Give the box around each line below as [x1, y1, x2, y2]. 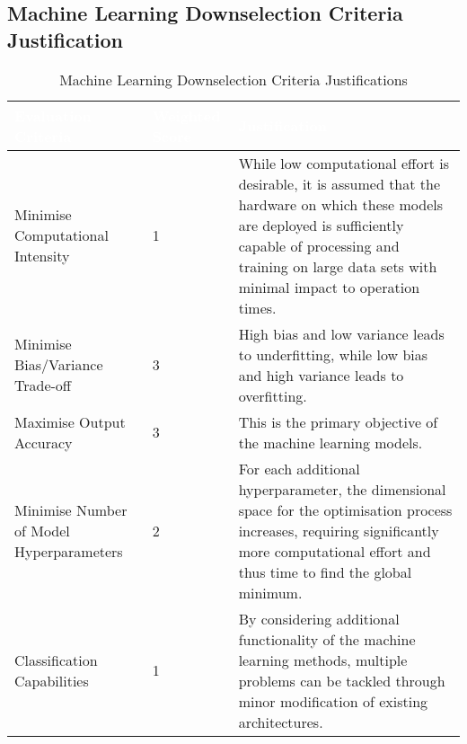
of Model [14, 519, 70, 541]
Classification [14, 649, 98, 670]
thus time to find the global [238, 561, 412, 582]
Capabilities [14, 669, 89, 691]
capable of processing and [238, 235, 400, 256]
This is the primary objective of [238, 411, 438, 432]
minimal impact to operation [238, 276, 420, 297]
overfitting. [238, 385, 307, 406]
